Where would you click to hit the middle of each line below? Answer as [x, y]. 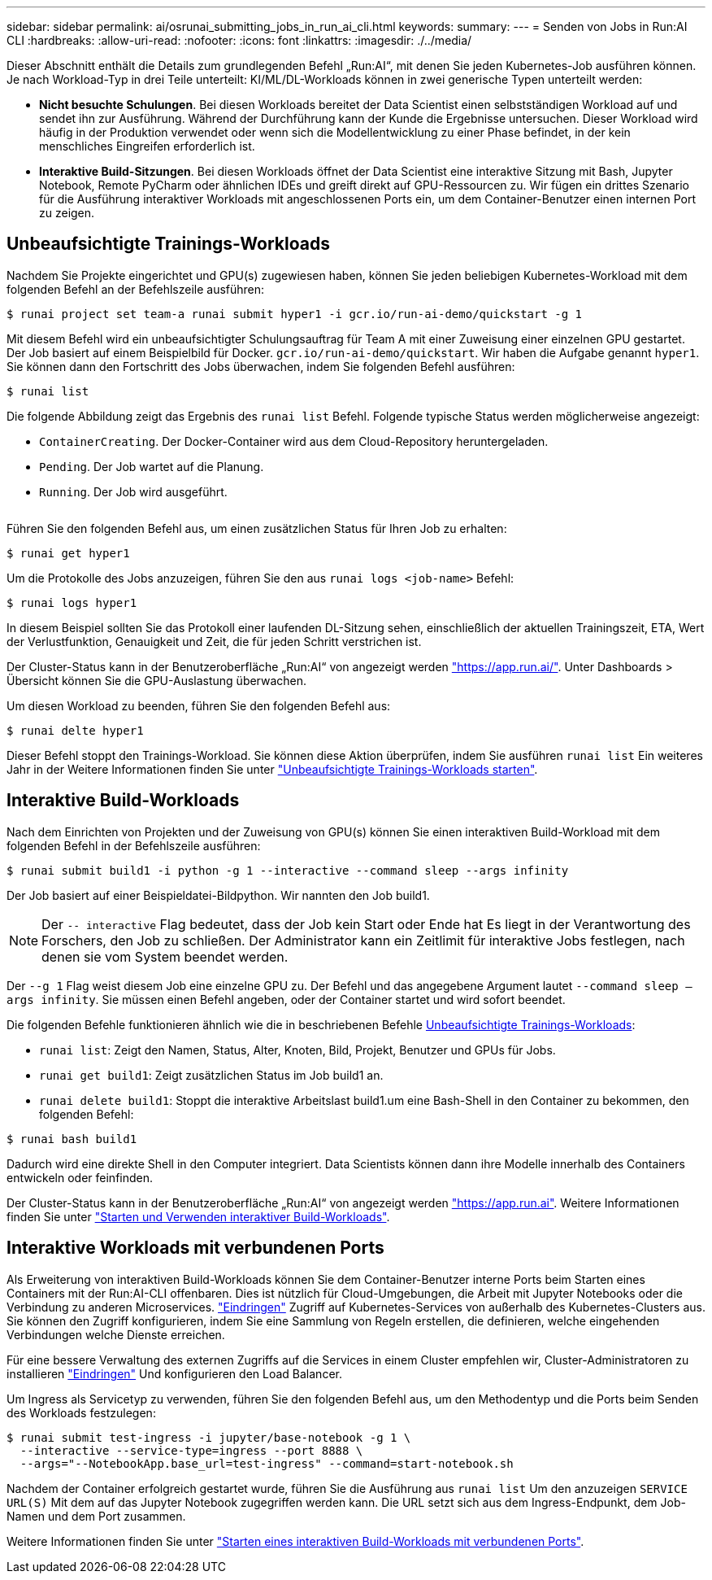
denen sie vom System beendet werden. [165, 956]
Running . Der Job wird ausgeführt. [133, 491]
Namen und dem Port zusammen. [96, 1516]
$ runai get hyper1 [68, 553]
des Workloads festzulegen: [81, 1412]
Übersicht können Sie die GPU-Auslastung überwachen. [157, 680]
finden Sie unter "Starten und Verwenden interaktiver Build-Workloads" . [198, 1216]
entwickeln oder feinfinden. [80, 1177]
